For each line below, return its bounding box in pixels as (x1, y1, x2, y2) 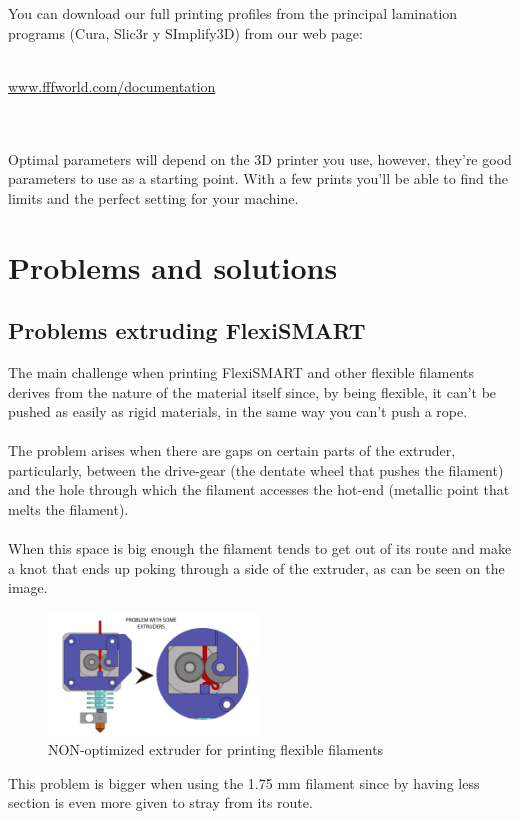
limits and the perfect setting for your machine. (8, 187, 299, 208)
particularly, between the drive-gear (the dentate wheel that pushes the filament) (8, 459, 504, 480)
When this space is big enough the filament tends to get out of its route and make (8, 538, 512, 559)
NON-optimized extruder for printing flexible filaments (48, 739, 384, 760)
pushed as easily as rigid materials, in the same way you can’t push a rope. (8, 401, 468, 422)
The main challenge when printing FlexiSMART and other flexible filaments (8, 361, 475, 382)
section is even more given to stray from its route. (8, 792, 313, 813)
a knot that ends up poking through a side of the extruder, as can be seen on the (8, 557, 505, 578)
